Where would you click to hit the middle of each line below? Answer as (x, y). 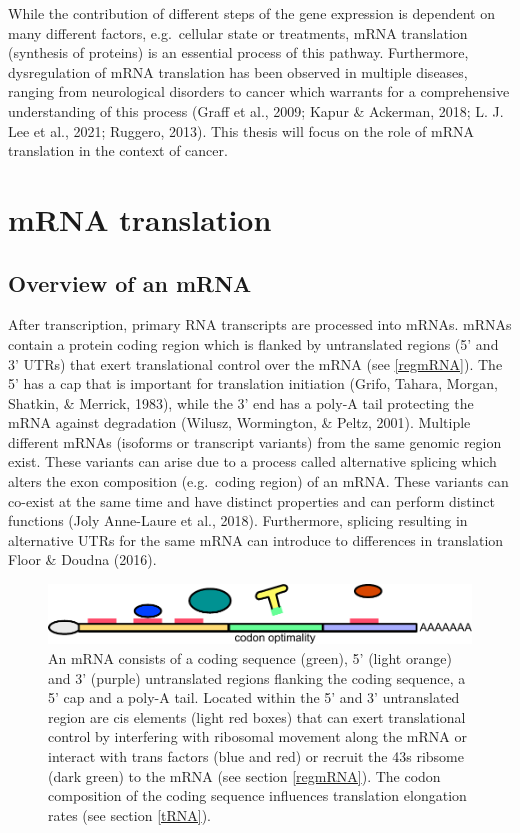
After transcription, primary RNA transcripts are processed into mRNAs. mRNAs (260, 324)
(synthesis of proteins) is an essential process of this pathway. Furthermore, (238, 52)
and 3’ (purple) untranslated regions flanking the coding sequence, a (257, 677)
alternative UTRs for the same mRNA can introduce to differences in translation (256, 539)
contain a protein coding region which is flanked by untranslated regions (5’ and (253, 343)
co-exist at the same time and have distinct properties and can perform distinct (252, 500)
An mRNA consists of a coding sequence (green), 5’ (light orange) (250, 658)
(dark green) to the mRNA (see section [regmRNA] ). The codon (244, 775)
